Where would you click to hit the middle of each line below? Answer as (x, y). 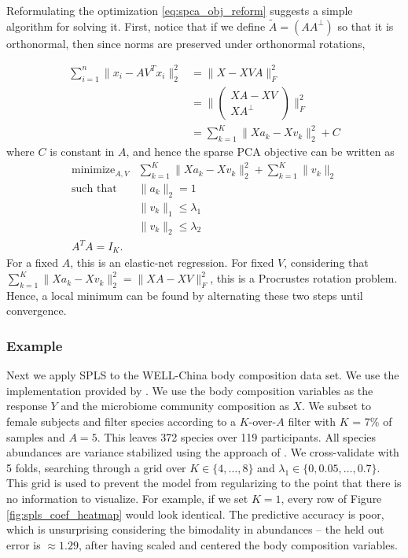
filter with (312, 421)
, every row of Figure (331, 499)
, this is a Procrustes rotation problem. (304, 278)
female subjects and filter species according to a (121, 421)
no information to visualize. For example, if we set (127, 499)
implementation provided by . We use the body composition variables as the (190, 390)
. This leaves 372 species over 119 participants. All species (237, 436)
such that (94, 189)
